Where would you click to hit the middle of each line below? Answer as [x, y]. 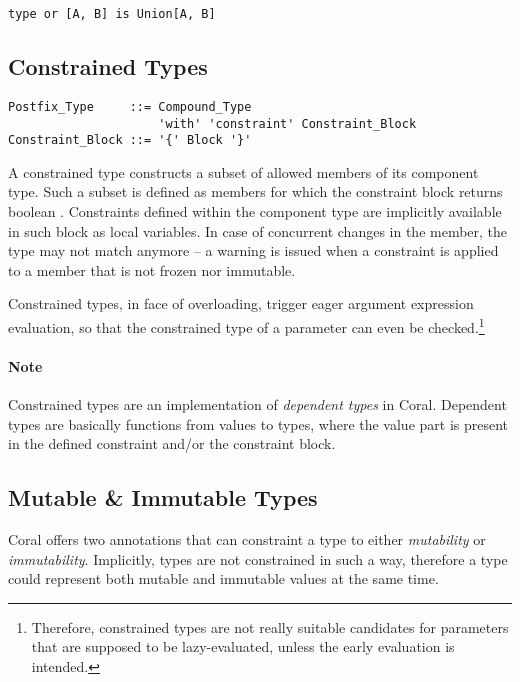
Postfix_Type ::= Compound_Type [130, 106]
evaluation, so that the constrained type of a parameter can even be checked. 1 [246, 325]
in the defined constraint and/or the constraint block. [172, 443]
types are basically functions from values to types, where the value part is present [258, 423]
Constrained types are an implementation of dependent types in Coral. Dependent [257, 404]
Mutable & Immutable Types [163, 497]
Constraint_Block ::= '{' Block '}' [130, 140]
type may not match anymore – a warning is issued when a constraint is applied [253, 250]
